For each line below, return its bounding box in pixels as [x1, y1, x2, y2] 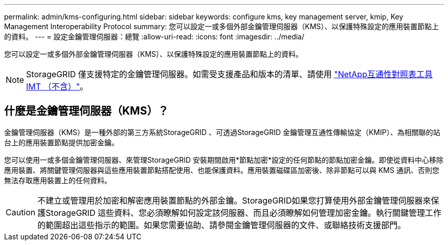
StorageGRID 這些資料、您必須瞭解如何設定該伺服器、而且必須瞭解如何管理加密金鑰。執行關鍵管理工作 [46, 207, 441, 218]
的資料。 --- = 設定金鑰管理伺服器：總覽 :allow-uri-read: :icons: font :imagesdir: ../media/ [4, 32, 305, 41]
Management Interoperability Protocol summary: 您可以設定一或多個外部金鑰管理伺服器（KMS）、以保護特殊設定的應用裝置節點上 [4, 22, 439, 31]
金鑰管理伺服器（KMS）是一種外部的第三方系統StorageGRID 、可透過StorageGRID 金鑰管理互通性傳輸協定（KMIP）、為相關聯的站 [4, 127, 440, 137]
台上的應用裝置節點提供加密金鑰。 [4, 138, 119, 147]
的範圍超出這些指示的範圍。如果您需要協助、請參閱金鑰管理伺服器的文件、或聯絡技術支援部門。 [37, 219, 406, 230]
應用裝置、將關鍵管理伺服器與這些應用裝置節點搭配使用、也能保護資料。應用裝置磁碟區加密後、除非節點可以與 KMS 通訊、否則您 [4, 165, 439, 174]
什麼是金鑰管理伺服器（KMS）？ [4, 104, 169, 118]
